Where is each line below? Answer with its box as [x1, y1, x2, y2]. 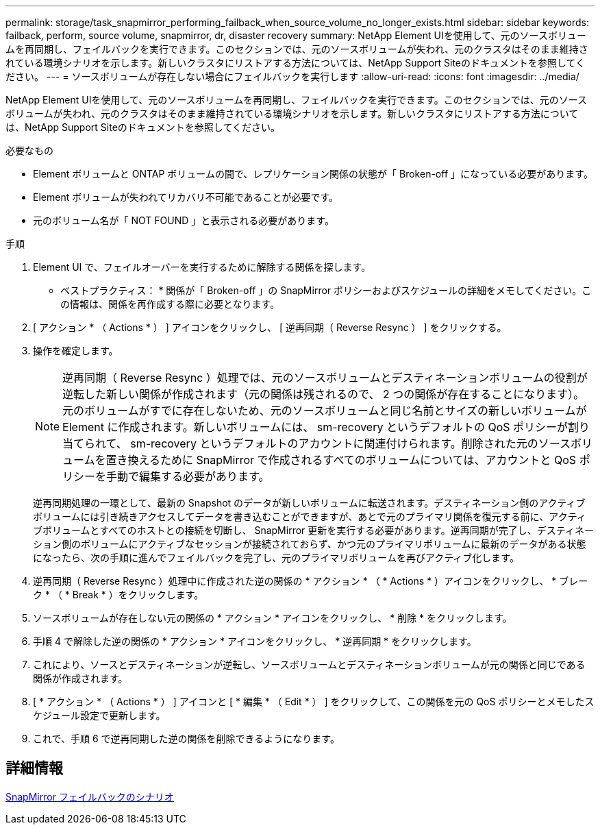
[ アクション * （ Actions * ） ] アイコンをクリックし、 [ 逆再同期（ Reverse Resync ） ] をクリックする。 [33, 321, 507, 333]
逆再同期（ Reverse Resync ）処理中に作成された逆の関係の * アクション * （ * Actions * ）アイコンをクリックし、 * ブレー [33, 575, 588, 587]
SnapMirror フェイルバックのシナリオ [5, 790, 174, 803]
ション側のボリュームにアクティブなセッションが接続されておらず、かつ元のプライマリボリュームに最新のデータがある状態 [33, 538, 586, 550]
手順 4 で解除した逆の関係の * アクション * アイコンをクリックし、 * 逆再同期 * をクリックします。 [33, 635, 477, 647]
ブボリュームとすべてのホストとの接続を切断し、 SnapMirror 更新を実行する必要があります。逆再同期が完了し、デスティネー [33, 524, 595, 536]
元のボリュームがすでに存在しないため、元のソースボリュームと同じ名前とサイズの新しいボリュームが [62, 404, 587, 417]
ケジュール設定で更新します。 [33, 709, 166, 721]
